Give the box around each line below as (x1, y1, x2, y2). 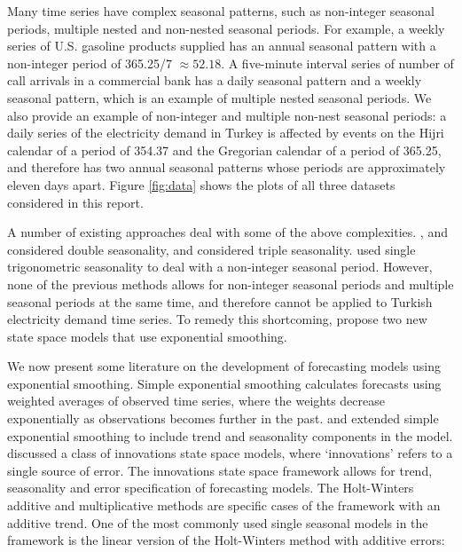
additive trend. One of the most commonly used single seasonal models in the (7, 513, 428, 532)
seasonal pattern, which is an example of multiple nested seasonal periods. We (7, 88, 432, 106)
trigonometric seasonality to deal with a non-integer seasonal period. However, (7, 257, 433, 276)
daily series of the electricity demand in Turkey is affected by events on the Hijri (7, 123, 444, 142)
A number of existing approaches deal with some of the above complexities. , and (7, 223, 448, 241)
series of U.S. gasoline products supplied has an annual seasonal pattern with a (7, 36, 436, 55)
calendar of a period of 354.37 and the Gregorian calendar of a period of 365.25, (7, 140, 442, 159)
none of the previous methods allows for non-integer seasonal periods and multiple (7, 274, 454, 293)
